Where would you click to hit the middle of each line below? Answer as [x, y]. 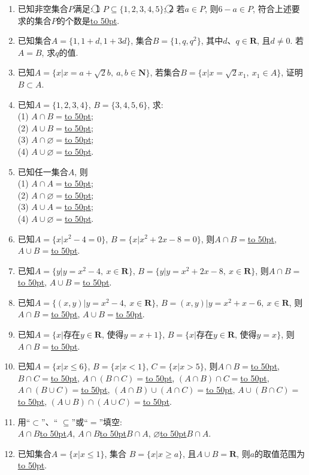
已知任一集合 [43, 171]
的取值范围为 [280, 453]
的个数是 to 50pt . [88, 20]
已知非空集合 [43, 8]
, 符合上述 [272, 8]
